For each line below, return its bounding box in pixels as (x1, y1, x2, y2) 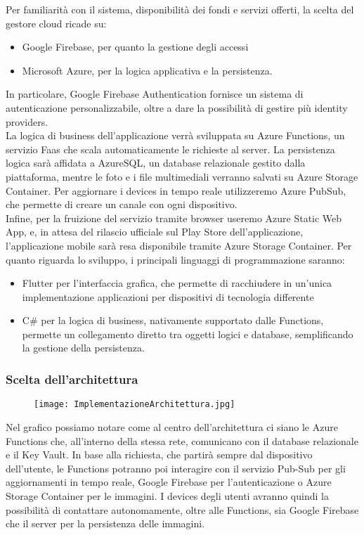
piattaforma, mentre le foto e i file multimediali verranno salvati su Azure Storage (6, 169, 358, 183)
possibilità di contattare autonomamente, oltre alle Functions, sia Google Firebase (6, 502, 359, 517)
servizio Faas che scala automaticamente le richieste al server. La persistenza (6, 141, 335, 156)
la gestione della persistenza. (22, 340, 145, 355)
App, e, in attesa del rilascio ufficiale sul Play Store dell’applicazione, (6, 224, 304, 239)
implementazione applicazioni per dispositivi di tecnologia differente (22, 289, 314, 304)
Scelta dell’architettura (6, 370, 138, 387)
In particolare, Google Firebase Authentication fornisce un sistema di (6, 86, 304, 101)
